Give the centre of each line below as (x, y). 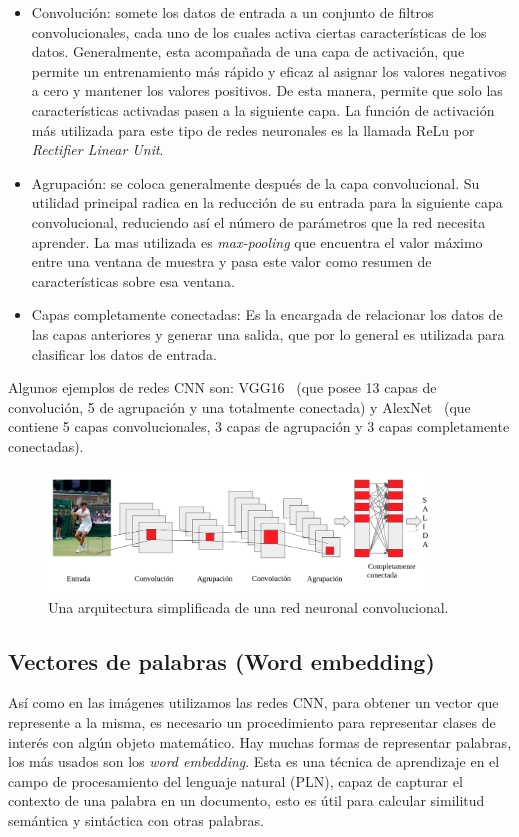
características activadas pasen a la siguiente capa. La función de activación (263, 109)
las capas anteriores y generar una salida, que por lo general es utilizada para (268, 333)
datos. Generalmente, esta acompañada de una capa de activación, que (248, 51)
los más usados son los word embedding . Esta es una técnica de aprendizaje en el (254, 761)
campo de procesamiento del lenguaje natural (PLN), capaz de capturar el (235, 780)
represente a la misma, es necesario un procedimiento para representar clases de (252, 722)
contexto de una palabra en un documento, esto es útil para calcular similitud (246, 800)
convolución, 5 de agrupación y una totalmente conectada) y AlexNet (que (239, 406)
